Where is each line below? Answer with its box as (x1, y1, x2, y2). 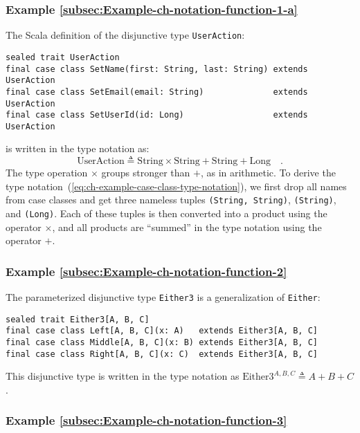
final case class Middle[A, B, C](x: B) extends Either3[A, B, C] (6, 337, 318, 347)
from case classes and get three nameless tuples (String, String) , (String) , (6, 192, 336, 207)
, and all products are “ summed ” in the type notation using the (52, 219, 322, 234)
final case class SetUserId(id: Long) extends (6, 110, 308, 120)
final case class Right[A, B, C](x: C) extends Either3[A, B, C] (6, 349, 318, 359)
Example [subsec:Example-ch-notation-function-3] (6, 412, 287, 429)
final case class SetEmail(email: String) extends (6, 86, 308, 97)
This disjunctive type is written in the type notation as (6, 369, 240, 383)
